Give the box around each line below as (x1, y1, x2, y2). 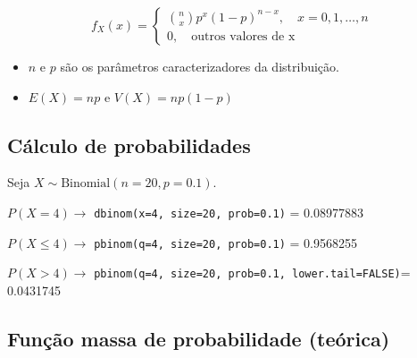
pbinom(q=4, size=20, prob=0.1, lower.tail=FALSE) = (94, 263, 411, 282)
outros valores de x (191, 30, 296, 43)
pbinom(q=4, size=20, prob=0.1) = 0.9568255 (94, 233, 357, 251)
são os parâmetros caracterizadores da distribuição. (60, 57, 339, 75)
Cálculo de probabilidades (7, 131, 251, 158)
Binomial (61, 177, 111, 191)
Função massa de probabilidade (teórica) (7, 324, 390, 352)
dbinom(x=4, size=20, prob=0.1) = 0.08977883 (94, 202, 363, 221)
